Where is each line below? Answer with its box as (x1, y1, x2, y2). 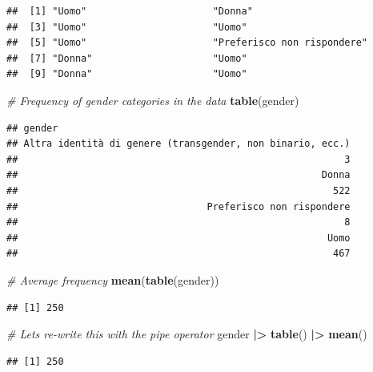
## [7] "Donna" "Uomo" (6, 52, 247, 64)
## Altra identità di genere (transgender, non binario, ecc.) (6, 138, 351, 150)
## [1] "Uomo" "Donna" (6, 6, 253, 17)
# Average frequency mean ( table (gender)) (6, 271, 219, 288)
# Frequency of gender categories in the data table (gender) (6, 91, 299, 108)
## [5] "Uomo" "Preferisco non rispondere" (6, 37, 368, 49)
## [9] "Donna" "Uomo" (6, 68, 247, 80)
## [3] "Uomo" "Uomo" (6, 21, 247, 33)
